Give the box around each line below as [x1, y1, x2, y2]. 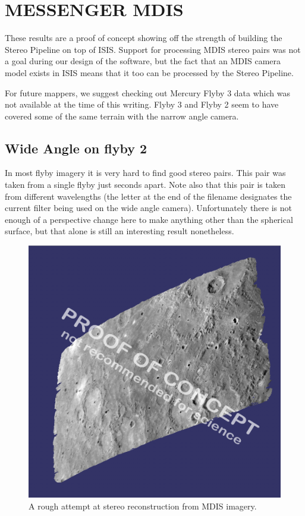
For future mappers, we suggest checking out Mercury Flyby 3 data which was [5, 86, 290, 99]
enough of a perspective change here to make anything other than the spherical [5, 213, 293, 225]
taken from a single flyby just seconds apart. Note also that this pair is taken [5, 178, 285, 191]
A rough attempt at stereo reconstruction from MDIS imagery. [29, 500, 257, 512]
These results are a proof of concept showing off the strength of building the [5, 32, 282, 44]
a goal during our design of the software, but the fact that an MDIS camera [5, 55, 281, 67]
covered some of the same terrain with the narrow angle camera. [5, 109, 239, 122]
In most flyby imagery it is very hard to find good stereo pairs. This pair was [5, 166, 286, 179]
